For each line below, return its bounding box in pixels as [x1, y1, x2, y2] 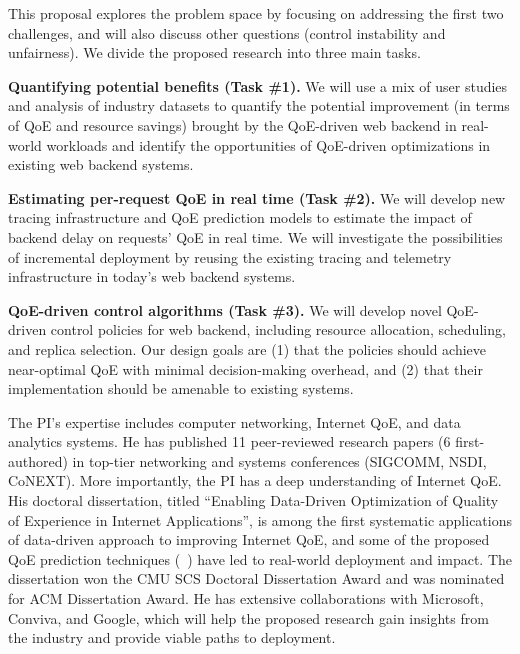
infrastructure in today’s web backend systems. [8, 266, 296, 287]
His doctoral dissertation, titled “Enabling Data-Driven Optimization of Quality [8, 490, 499, 511]
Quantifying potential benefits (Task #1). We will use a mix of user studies [8, 75, 508, 96]
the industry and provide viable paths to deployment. [8, 627, 336, 648]
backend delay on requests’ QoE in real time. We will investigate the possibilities [8, 226, 503, 247]
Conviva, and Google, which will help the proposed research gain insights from [8, 607, 489, 628]
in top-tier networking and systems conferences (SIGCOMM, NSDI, [72, 450, 487, 471]
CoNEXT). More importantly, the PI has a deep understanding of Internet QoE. [8, 470, 502, 491]
